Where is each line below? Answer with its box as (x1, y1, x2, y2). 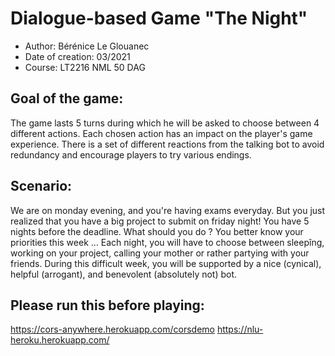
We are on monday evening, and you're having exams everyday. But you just (10, 204, 326, 216)
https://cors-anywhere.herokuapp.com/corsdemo (10, 323, 215, 336)
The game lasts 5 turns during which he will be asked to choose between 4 (10, 117, 320, 129)
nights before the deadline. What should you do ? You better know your (10, 225, 304, 237)
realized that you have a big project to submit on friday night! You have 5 (10, 215, 310, 227)
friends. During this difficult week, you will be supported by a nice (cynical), (10, 257, 322, 269)
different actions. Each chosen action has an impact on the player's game (10, 127, 313, 139)
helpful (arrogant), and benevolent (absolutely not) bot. (10, 268, 238, 280)
